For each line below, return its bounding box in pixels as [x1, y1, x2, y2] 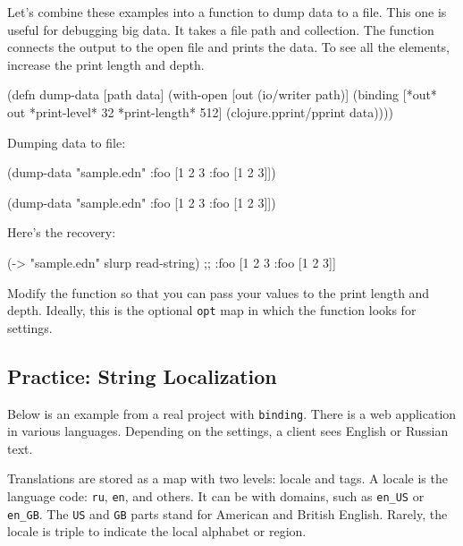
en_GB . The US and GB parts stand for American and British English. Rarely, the [7, 504, 448, 523]
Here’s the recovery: [7, 223, 116, 242]
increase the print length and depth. [7, 55, 205, 73]
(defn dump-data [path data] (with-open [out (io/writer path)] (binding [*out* [7, 85, 437, 104]
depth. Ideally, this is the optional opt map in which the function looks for [7, 301, 417, 320]
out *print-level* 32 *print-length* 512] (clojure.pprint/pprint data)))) [7, 102, 393, 121]
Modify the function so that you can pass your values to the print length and [7, 283, 430, 302]
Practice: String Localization [7, 362, 277, 389]
